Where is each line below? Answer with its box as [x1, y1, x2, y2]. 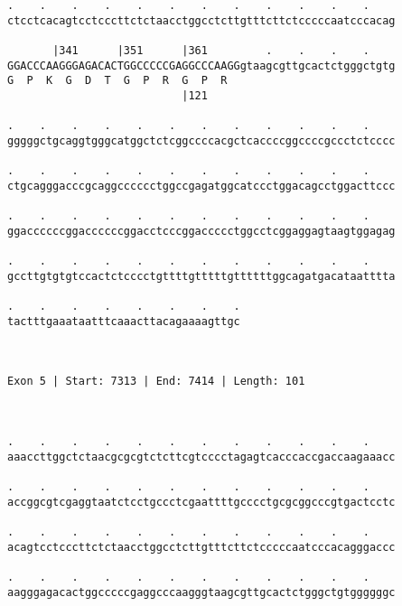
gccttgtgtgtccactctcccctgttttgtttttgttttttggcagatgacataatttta [7, 269, 396, 283]
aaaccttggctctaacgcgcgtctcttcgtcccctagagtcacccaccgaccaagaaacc [7, 450, 396, 463]
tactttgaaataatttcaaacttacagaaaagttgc [7, 314, 240, 328]
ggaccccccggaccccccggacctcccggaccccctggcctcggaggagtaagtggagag [7, 224, 396, 238]
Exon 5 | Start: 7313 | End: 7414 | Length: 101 [7, 375, 305, 388]
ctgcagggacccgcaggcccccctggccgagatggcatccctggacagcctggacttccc [7, 179, 396, 192]
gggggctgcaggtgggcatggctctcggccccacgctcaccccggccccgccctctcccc [7, 134, 396, 147]
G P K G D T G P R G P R [7, 74, 228, 88]
